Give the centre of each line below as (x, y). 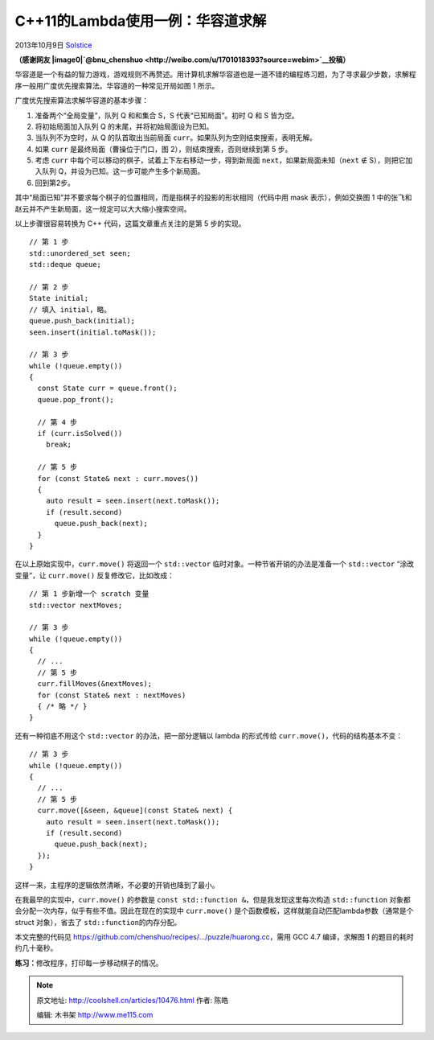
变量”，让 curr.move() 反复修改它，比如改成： (94, 575)
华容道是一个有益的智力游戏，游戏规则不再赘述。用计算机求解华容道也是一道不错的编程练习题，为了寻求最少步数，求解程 (215, 74)
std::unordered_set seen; (80, 253)
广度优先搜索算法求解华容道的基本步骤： (82, 101)
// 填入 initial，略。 (70, 309)
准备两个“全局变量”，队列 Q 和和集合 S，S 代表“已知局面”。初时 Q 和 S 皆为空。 (167, 115)
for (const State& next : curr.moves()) (118, 478)
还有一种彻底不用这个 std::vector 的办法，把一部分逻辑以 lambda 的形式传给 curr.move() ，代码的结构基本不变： (209, 735)
